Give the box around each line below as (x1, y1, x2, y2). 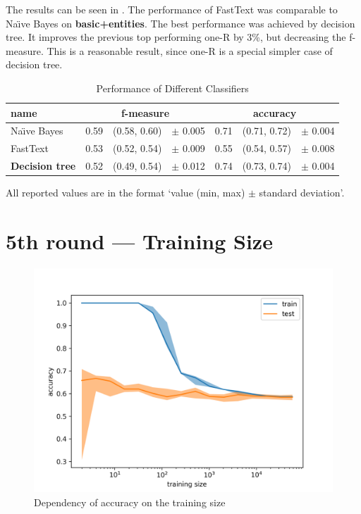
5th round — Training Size (6, 226, 273, 255)
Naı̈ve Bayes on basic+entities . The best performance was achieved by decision (6, 15, 355, 30)
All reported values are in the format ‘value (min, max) (6, 185, 245, 200)
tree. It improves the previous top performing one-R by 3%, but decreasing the (6, 30, 346, 44)
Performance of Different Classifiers (96, 80, 249, 95)
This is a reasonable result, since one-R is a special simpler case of (47, 43, 333, 58)
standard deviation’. (259, 185, 345, 200)
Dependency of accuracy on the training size (34, 494, 226, 509)
